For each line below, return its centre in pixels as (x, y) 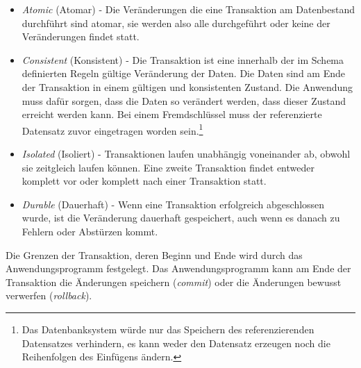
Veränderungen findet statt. (81, 36)
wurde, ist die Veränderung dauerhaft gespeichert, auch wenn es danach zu (181, 218)
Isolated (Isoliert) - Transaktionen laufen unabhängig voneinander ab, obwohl (186, 153)
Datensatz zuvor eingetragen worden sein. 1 (112, 129)
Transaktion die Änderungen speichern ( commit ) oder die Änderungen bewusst (174, 282)
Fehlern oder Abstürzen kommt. (90, 231)
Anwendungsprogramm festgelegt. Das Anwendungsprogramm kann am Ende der (178, 268)
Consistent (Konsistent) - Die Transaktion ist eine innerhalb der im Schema (183, 59)
